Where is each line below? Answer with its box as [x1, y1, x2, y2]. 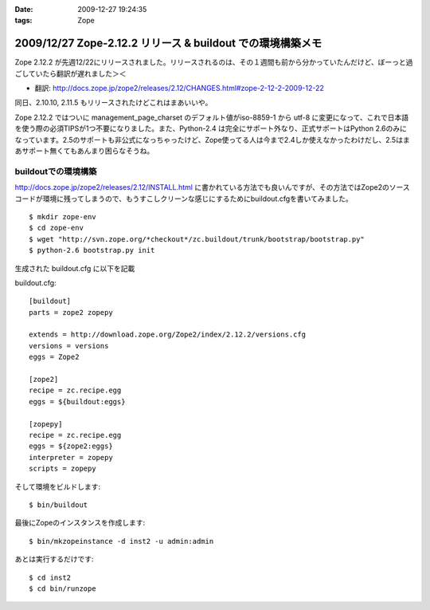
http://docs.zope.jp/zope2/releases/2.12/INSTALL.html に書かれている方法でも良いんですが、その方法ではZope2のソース [14, 183, 410, 192]
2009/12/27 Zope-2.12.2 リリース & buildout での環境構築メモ [14, 37, 322, 50]
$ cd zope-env [29, 223, 84, 233]
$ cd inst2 [29, 573, 72, 582]
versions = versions [29, 341, 109, 350]
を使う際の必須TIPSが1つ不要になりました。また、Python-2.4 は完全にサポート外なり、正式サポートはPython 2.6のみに [14, 124, 408, 133]
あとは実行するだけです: [14, 554, 95, 564]
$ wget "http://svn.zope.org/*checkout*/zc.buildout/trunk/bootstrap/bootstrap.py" [29, 234, 365, 243]
